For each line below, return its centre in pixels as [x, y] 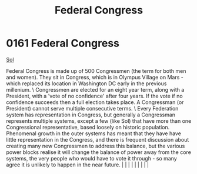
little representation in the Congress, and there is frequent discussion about [98, 139]
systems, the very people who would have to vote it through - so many [92, 158]
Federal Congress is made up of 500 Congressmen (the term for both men [96, 71]
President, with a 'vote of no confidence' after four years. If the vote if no [95, 96]
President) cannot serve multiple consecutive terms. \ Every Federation [92, 108]
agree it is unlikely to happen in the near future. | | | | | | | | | [78, 165]
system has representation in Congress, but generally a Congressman [91, 115]
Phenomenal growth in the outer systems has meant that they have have [94, 133]
